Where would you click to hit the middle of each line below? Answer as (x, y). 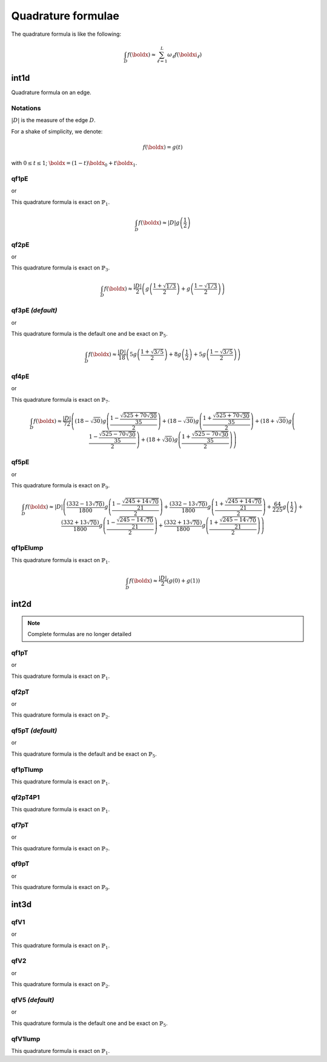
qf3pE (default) (34, 311)
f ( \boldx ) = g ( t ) (163, 147)
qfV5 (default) (33, 999)
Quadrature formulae (65, 16)
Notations (26, 108)
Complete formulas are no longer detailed (79, 634)
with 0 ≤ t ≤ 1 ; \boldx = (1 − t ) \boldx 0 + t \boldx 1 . (74, 164)
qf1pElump (27, 548)
